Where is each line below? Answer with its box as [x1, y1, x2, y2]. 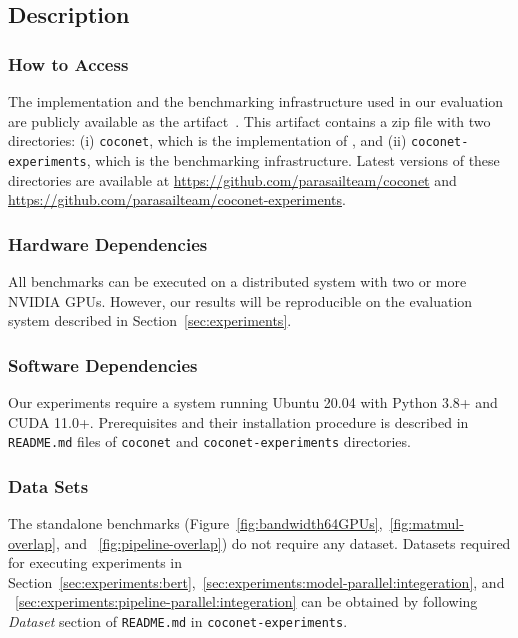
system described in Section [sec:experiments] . [8, 310, 292, 331]
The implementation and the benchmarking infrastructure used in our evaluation [8, 91, 504, 111]
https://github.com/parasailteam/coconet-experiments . [8, 189, 346, 210]
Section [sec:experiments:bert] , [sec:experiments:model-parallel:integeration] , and [8, 571, 505, 592]
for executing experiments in [8, 552, 182, 573]
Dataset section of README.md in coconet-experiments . [8, 610, 348, 631]
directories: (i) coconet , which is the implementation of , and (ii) [8, 130, 407, 151]
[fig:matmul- [389, 512, 464, 533]
